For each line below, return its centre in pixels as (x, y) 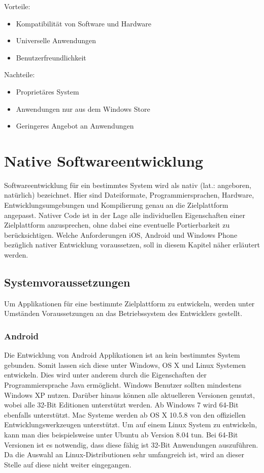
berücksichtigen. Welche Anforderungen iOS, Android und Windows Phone (121, 234)
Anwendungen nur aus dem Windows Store (83, 108)
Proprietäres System (47, 91)
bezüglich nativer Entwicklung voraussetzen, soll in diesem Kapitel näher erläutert (132, 245)
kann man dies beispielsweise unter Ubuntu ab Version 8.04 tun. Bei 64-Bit (121, 434)
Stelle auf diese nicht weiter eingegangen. (68, 464)
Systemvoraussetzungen (67, 282)
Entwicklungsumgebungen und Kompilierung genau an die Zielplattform (116, 205)
